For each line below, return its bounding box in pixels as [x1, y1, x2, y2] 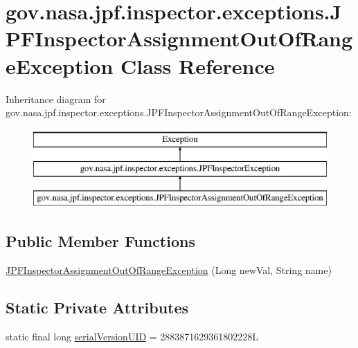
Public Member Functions [6, 230, 195, 252]
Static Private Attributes [6, 296, 189, 318]
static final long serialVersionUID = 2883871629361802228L [6, 329, 259, 343]
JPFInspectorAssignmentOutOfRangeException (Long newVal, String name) [6, 262, 332, 277]
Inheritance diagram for [6, 91, 106, 106]
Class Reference [120, 51, 275, 80]
